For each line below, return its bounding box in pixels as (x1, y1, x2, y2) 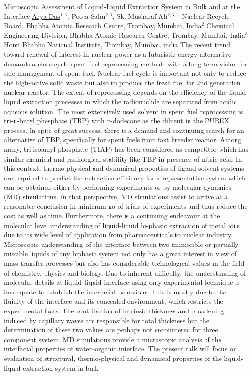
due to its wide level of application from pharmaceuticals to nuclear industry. (4, 229, 233, 240)
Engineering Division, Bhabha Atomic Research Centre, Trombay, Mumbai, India (4, 30, 245, 40)
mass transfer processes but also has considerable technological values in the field (4, 258, 245, 268)
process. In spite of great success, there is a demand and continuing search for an (4, 125, 244, 135)
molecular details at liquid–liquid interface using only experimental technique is (4, 277, 240, 287)
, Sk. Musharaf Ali (112, 11, 168, 21)
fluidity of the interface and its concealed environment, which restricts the (4, 296, 223, 306)
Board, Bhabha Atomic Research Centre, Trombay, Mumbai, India (4, 20, 202, 31)
